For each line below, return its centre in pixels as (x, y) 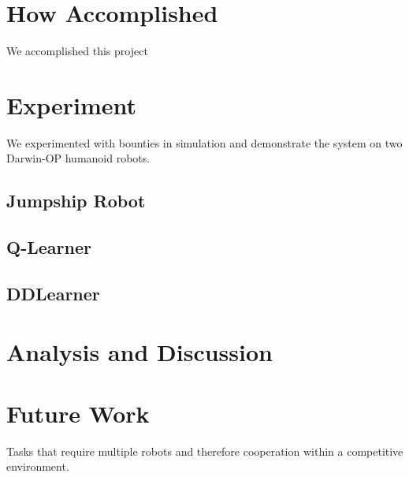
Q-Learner (49, 247)
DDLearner (53, 293)
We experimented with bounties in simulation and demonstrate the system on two (204, 142)
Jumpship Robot (76, 201)
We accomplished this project (77, 51)
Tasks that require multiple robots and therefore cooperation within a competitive (205, 451)
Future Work (78, 413)
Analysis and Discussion (139, 351)
